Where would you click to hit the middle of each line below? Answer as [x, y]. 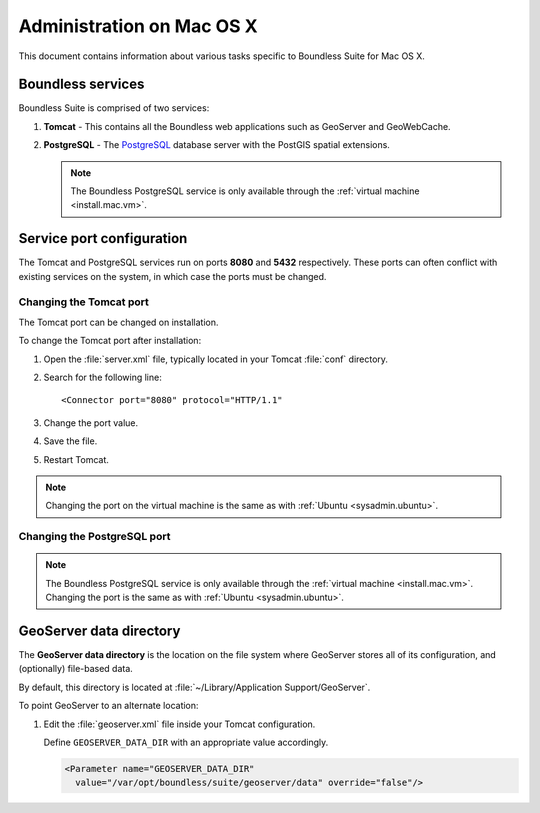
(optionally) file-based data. [76, 669]
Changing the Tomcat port [84, 302]
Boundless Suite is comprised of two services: [114, 108]
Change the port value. [91, 422]
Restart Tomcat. [76, 459]
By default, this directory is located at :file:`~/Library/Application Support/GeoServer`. [194, 687]
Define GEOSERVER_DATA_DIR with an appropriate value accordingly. [186, 742]
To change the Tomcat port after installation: [110, 341]
